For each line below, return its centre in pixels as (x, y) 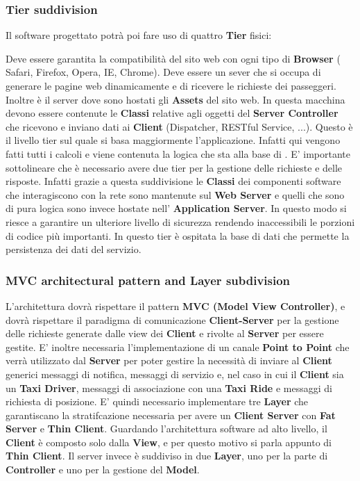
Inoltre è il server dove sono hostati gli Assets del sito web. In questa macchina (175, 99)
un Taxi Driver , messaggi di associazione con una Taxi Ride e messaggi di (169, 388)
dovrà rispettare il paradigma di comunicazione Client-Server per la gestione (172, 319)
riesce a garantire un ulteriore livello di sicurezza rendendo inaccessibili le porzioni (180, 221)
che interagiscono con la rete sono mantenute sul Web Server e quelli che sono (175, 194)
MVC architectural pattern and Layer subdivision (148, 280)
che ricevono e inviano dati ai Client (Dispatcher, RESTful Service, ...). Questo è (179, 126)
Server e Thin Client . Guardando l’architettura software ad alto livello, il (166, 429)
